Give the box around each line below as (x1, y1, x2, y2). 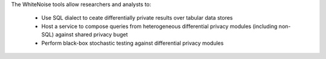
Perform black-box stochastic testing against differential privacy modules (41, 39, 224, 46)
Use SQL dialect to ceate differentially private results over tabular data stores (41, 14, 233, 21)
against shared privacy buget (55, 31, 128, 38)
